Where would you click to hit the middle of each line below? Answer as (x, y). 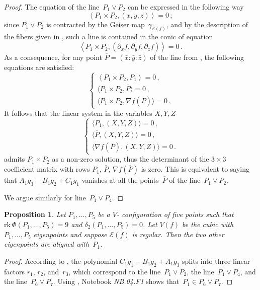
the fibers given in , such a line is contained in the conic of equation (109, 37)
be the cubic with (208, 224)
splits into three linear (216, 261)
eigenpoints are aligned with (47, 244)
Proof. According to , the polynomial (61, 261)
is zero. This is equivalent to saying (195, 169)
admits (15, 159)
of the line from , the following (197, 57)
